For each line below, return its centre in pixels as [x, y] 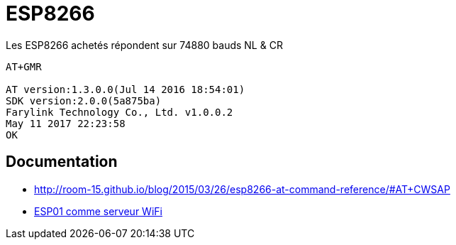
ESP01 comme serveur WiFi [98, 211]
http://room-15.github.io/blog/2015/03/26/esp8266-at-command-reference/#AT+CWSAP [242, 189]
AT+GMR [24, 66]
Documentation [62, 162]
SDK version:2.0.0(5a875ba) [84, 100]
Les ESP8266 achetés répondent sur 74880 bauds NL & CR [144, 45]
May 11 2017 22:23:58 [66, 123]
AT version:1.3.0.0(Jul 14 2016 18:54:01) [126, 89]
